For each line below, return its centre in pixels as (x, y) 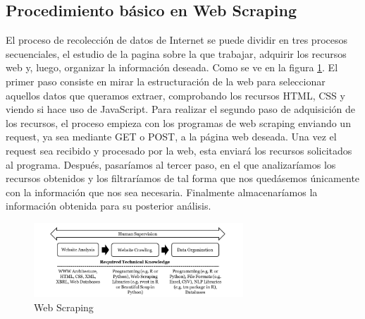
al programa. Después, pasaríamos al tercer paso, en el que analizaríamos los (171, 164)
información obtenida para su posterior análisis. (109, 206)
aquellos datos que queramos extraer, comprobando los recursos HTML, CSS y (175, 95)
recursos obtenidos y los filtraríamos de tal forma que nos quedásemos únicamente (183, 178)
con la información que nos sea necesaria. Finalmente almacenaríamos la (162, 192)
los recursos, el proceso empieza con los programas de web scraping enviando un (178, 122)
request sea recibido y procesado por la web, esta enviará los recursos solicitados (179, 150)
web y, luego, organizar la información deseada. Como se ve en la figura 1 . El (172, 67)
